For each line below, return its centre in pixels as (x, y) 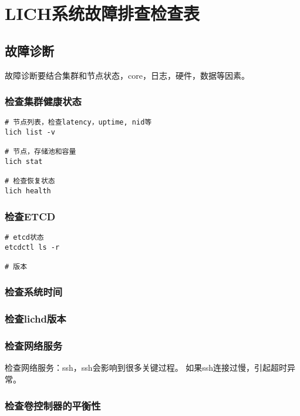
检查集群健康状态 (43, 101)
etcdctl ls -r (32, 247)
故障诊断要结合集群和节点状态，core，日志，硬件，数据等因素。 (127, 75)
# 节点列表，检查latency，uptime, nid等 (78, 123)
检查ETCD (30, 216)
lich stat (24, 162)
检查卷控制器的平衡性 (53, 405)
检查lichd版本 (36, 319)
